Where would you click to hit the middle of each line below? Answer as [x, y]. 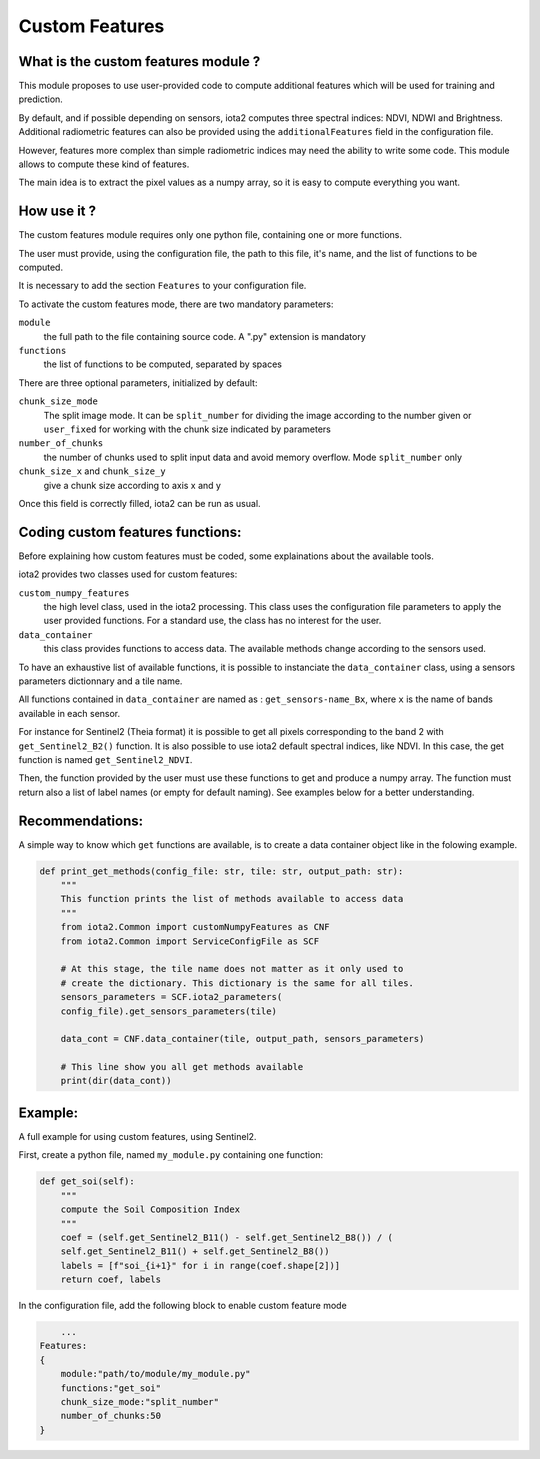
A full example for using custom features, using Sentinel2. [137, 1136]
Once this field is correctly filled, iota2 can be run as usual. [139, 503]
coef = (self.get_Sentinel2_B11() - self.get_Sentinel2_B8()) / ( [227, 1237]
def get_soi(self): [87, 1181]
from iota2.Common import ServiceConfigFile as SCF [190, 941]
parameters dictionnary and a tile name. [100, 681]
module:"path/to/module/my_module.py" [155, 1374]
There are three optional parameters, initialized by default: [138, 382]
